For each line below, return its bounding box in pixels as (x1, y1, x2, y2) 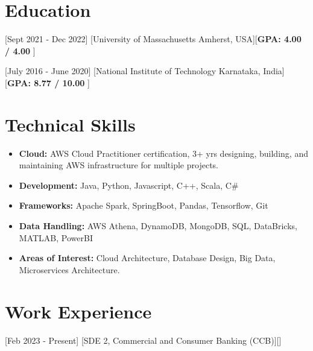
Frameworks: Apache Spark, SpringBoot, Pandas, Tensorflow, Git (19, 199, 268, 212)
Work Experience (5, 299, 152, 323)
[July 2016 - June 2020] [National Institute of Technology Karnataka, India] (5, 65, 285, 77)
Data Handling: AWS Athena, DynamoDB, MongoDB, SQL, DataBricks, (19, 220, 297, 232)
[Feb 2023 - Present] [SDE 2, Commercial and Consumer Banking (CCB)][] (5, 334, 282, 346)
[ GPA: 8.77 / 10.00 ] (5, 76, 90, 89)
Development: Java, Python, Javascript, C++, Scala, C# (19, 179, 239, 191)
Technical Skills (5, 112, 136, 136)
